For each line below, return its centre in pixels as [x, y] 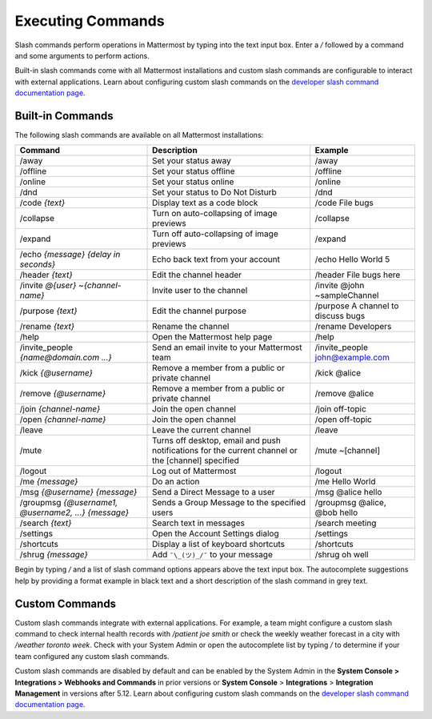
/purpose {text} [48, 311]
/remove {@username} [63, 394]
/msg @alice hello [348, 492]
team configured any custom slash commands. [92, 656]
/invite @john [340, 286]
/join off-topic [341, 409]
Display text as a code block [205, 203]
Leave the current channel [202, 430]
